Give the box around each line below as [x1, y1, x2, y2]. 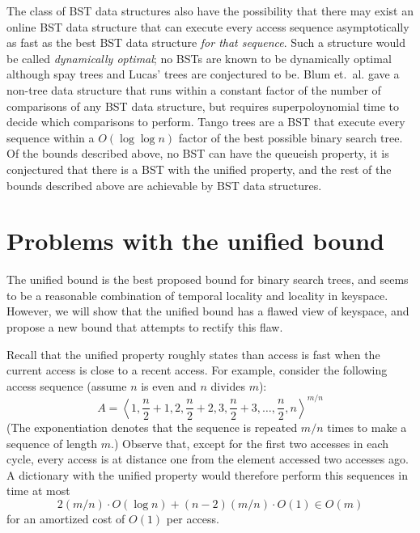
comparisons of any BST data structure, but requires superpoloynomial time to [6, 97, 400, 114]
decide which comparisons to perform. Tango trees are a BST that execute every [6, 113, 405, 130]
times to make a [327, 418, 407, 435]
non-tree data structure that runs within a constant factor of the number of [6, 81, 381, 98]
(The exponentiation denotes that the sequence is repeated [6, 418, 298, 435]
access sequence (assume [6, 377, 127, 394]
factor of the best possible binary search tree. [178, 129, 403, 146]
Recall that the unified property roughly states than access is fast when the [6, 345, 380, 362]
